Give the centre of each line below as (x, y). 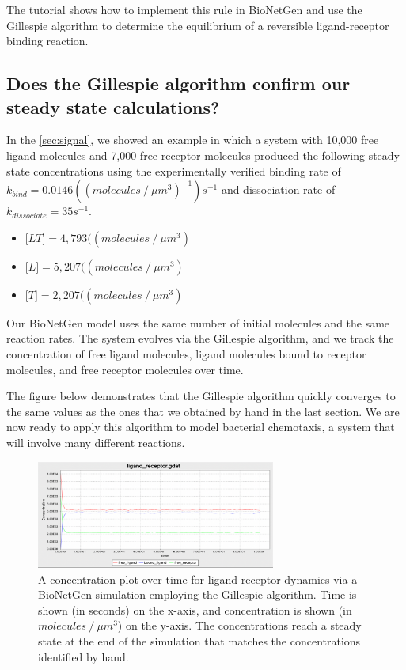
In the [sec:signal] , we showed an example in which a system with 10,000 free (193, 140)
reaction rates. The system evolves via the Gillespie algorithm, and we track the (200, 338)
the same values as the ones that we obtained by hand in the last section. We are (203, 411)
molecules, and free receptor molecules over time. (125, 369)
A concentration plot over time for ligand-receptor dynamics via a (198, 579)
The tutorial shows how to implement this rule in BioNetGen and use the (184, 9)
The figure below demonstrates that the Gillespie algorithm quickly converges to (201, 396)
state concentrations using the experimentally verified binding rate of (174, 170)
